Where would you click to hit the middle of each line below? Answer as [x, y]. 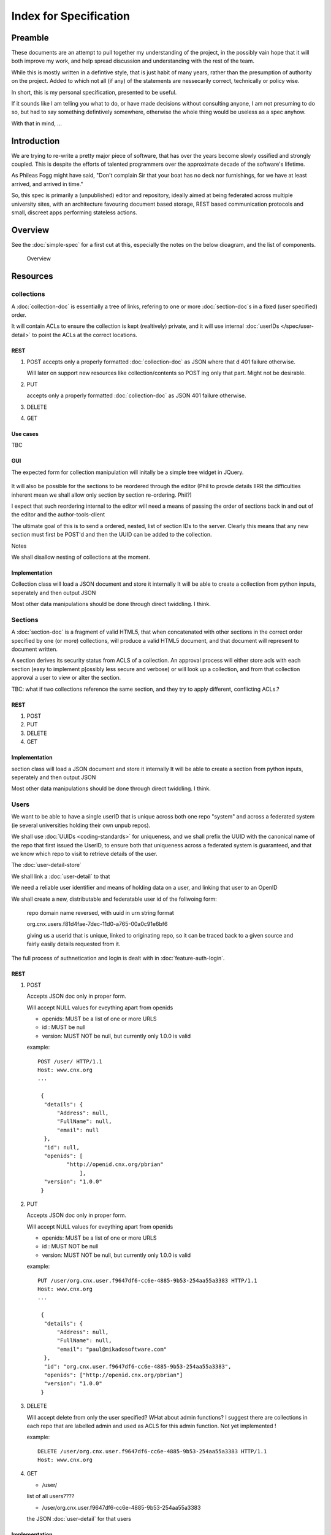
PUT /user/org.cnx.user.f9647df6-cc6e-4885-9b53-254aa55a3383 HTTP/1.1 [147, 1280]
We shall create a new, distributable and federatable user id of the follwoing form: [114, 899]
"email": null [78, 1130]
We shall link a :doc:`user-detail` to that [61, 876]
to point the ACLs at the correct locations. [85, 335]
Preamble [30, 38]
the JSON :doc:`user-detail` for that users [79, 1519]
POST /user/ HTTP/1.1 [70, 1061]
